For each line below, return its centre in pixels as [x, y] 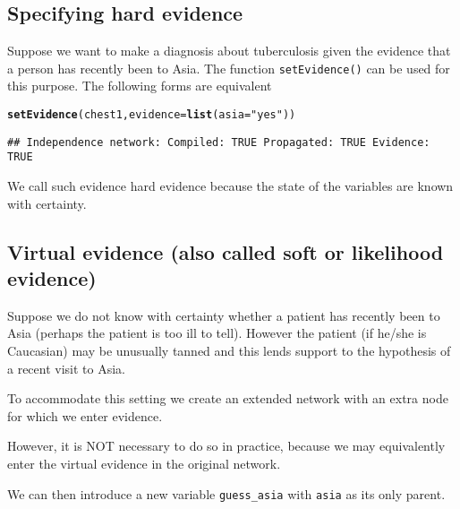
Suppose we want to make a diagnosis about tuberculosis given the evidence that [229, 51]
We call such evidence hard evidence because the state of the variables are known [230, 186]
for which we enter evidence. [85, 415]
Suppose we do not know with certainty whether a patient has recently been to [224, 315]
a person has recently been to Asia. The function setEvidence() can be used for [229, 68]
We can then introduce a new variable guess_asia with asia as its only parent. [226, 493]
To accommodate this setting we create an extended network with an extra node [228, 398]
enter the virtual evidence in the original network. [144, 463]
